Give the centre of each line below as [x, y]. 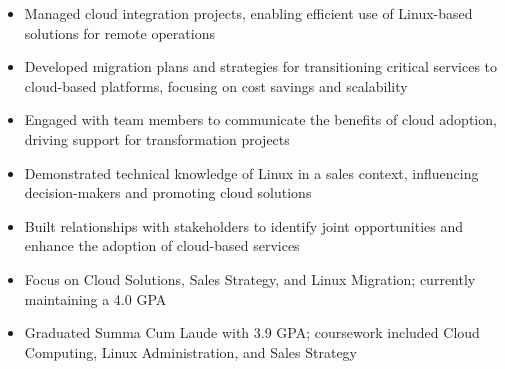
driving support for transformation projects [157, 138]
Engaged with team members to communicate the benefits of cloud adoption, [260, 119]
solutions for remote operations [119, 32]
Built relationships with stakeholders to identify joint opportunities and [244, 225]
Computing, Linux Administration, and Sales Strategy [191, 351]
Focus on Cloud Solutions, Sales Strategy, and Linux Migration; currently [250, 278]
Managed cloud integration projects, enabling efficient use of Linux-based [248, 13]
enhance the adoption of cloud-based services [162, 245]
